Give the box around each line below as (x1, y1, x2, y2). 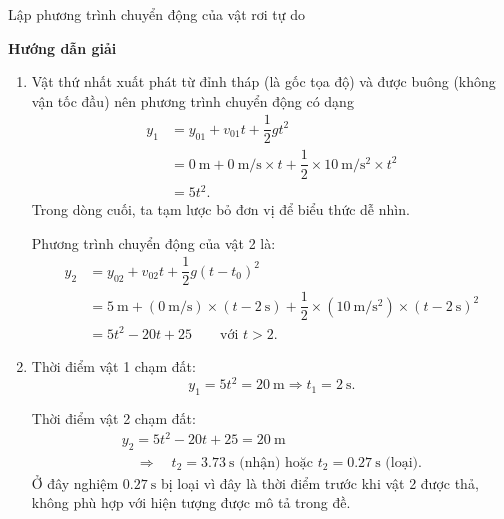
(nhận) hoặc (239, 455, 314, 470)
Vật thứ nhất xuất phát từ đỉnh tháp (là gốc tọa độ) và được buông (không (31, 71, 496, 92)
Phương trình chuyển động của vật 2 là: (31, 232, 276, 253)
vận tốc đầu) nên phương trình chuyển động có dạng (31, 90, 354, 111)
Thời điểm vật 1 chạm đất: (31, 356, 196, 376)
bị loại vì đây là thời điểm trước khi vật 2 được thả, (160, 472, 479, 493)
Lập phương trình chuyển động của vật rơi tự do (8, 4, 306, 24)
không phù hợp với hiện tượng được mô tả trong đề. (31, 492, 351, 513)
